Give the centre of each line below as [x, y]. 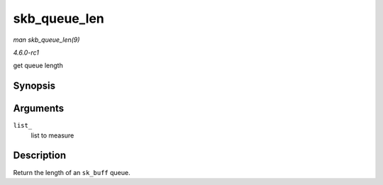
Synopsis [34, 86]
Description [40, 156]
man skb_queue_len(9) [46, 40]
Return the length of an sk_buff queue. [72, 172]
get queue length [38, 66]
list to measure [52, 135]
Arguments [39, 109]
